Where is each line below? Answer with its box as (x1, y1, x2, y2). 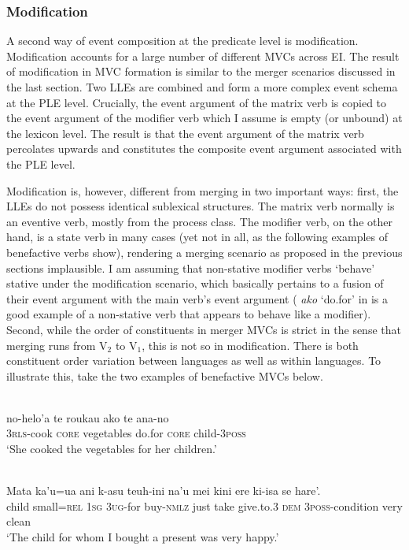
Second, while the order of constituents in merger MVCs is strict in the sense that (6, 321, 401, 337)
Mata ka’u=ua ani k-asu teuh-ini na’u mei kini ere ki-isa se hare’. (6, 482, 321, 499)
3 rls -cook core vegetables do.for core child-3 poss (6, 425, 246, 441)
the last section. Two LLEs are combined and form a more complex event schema (6, 79, 398, 95)
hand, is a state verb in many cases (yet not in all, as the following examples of (6, 229, 389, 245)
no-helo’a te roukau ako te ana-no (6, 409, 169, 426)
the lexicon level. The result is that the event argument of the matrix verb (6, 124, 364, 141)
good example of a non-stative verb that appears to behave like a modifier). (6, 306, 371, 322)
